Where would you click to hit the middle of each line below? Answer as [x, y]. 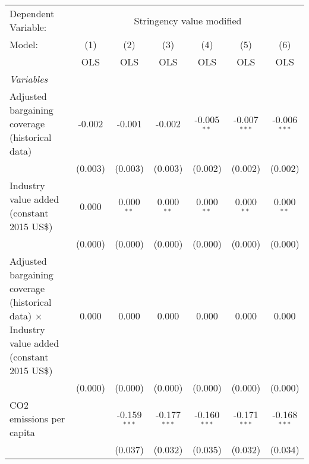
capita [22, 432]
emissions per [37, 418]
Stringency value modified [188, 20]
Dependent [32, 13]
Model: [24, 44]
